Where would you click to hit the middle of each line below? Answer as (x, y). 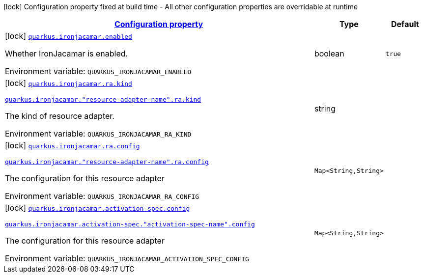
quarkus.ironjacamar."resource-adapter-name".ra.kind (103, 99)
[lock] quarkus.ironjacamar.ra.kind (69, 83)
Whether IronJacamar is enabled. (67, 54)
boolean (329, 54)
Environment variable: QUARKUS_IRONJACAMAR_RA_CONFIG (102, 196)
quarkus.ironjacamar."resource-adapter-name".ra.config (107, 162)
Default (405, 24)
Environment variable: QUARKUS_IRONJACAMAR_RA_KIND (98, 134)
